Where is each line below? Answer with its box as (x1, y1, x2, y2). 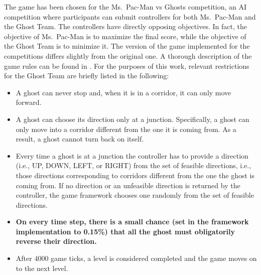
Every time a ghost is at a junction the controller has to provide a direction (16, 150, 248, 161)
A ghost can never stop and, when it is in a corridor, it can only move (16, 87, 231, 97)
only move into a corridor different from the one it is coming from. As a (16, 123, 236, 134)
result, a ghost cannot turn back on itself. (16, 133, 144, 144)
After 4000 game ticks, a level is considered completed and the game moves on (16, 253, 257, 263)
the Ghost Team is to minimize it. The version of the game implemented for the (4, 41, 250, 51)
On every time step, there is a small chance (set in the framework (16, 216, 249, 227)
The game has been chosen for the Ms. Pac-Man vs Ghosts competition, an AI (4, 2, 246, 12)
